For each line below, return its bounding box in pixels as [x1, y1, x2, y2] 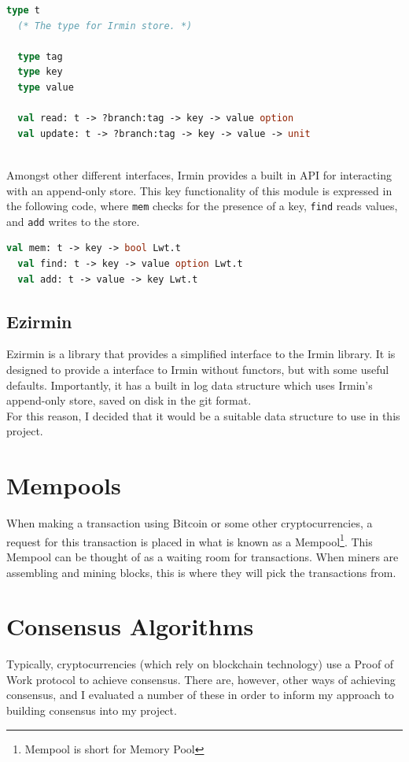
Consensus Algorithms [6, 610, 254, 642]
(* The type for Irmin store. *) [17, 20, 193, 31]
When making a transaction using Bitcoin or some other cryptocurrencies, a [6, 515, 373, 531]
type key [17, 66, 63, 78]
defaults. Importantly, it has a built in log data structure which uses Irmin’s [6, 376, 373, 393]
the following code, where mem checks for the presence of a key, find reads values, [6, 198, 398, 214]
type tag [17, 50, 63, 62]
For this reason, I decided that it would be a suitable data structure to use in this [6, 407, 400, 424]
